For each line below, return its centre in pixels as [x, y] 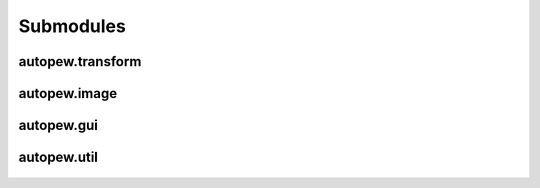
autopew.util [58, 157]
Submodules [72, 26]
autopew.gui [58, 125]
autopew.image [68, 93]
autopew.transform [80, 61]
